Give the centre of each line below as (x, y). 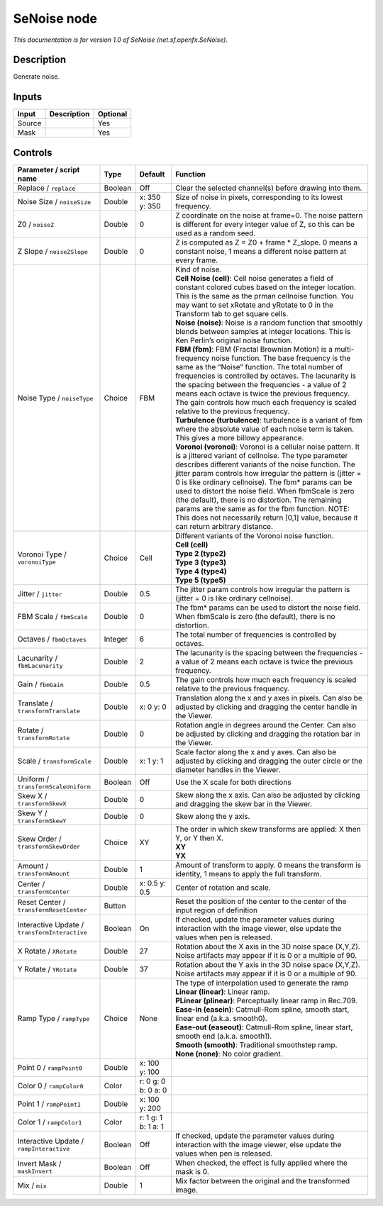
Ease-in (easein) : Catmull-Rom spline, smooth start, (262, 1009)
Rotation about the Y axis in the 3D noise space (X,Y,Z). (268, 964)
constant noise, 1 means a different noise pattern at (261, 251)
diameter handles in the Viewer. (228, 769)
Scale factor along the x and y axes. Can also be (256, 752)
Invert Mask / (39, 1164)
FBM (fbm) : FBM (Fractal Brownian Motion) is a (254, 349)
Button (115, 905)
